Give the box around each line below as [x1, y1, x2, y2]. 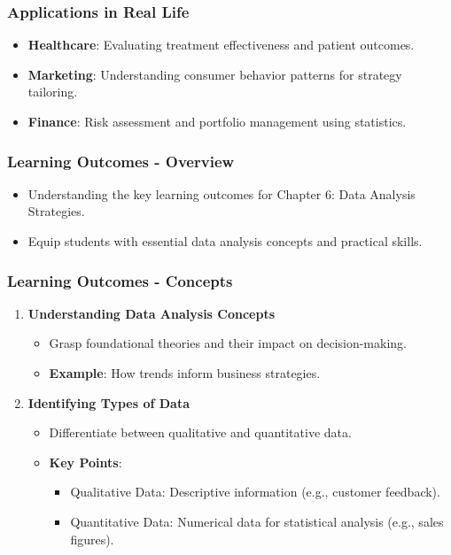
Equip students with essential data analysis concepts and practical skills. [27, 232, 423, 250]
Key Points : [49, 452, 122, 471]
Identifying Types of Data [27, 393, 191, 412]
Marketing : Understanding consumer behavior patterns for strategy [27, 65, 402, 83]
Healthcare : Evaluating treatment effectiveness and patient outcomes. [27, 35, 415, 54]
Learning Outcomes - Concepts [7, 269, 233, 291]
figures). [70, 529, 114, 548]
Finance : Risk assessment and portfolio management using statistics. [27, 112, 407, 130]
